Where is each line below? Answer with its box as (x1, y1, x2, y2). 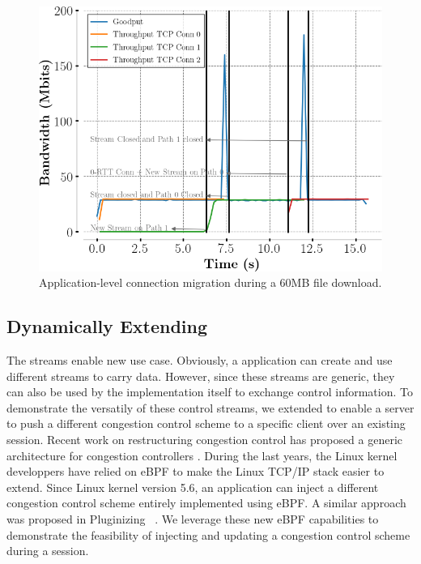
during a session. (6, 542, 89, 559)
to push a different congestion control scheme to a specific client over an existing (6, 415, 406, 432)
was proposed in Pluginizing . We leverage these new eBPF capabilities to (6, 510, 379, 527)
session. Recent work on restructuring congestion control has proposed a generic (6, 430, 403, 447)
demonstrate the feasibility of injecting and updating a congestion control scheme (6, 526, 410, 543)
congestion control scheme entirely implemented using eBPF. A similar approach (6, 494, 406, 511)
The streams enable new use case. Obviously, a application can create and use (6, 352, 393, 368)
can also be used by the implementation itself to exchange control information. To (6, 383, 413, 400)
